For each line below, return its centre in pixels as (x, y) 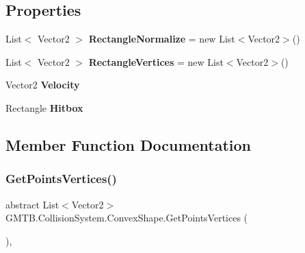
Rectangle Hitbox (44, 107)
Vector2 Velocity (43, 85)
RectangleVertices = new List (156, 61)
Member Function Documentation (129, 144)
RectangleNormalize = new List (162, 39)
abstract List (32, 204)
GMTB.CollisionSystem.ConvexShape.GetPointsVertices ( (127, 218)
